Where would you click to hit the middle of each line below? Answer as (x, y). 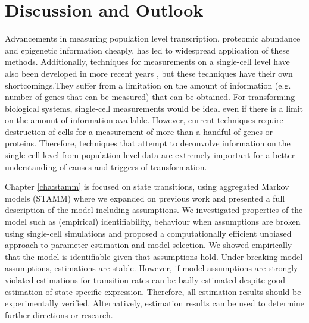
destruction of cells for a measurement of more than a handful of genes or (139, 131)
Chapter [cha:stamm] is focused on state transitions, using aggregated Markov (147, 186)
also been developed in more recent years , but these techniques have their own (149, 73)
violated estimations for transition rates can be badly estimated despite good (145, 280)
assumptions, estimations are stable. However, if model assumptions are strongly (152, 268)
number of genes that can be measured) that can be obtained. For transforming (150, 97)
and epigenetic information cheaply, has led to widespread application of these (147, 50)
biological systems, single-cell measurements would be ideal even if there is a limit (154, 108)
